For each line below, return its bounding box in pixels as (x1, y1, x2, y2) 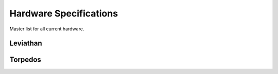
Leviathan (9, 39, 42, 48)
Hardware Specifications (9, 8, 118, 19)
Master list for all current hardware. (9, 26, 84, 32)
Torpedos (9, 55, 41, 64)
